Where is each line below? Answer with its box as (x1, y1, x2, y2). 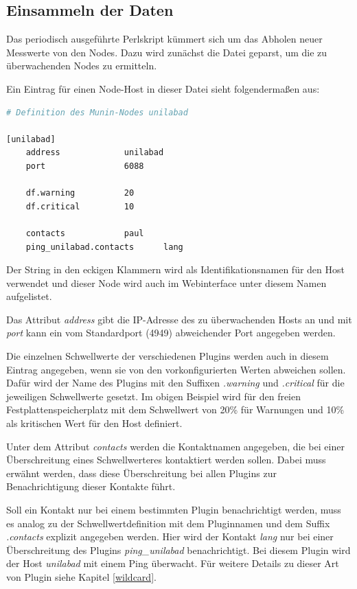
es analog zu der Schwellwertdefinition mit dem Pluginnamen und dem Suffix (6, 516, 330, 530)
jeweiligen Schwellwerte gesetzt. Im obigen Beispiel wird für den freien (6, 389, 301, 403)
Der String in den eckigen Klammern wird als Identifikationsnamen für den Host (6, 262, 345, 277)
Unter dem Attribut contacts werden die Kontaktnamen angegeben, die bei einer (6, 439, 345, 453)
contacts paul (25, 228, 144, 238)
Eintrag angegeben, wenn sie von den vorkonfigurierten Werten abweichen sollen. (6, 362, 346, 376)
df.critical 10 (25, 201, 135, 211)
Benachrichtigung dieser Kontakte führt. (6, 479, 176, 494)
